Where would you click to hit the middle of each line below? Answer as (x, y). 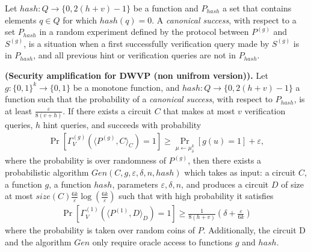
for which (80, 20)
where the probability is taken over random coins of (100, 230)
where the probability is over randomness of (85, 160)
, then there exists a (225, 160)
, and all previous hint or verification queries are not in (135, 55)
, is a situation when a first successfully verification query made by (146, 43)
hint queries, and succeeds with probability (122, 125)
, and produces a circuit (225, 184)
